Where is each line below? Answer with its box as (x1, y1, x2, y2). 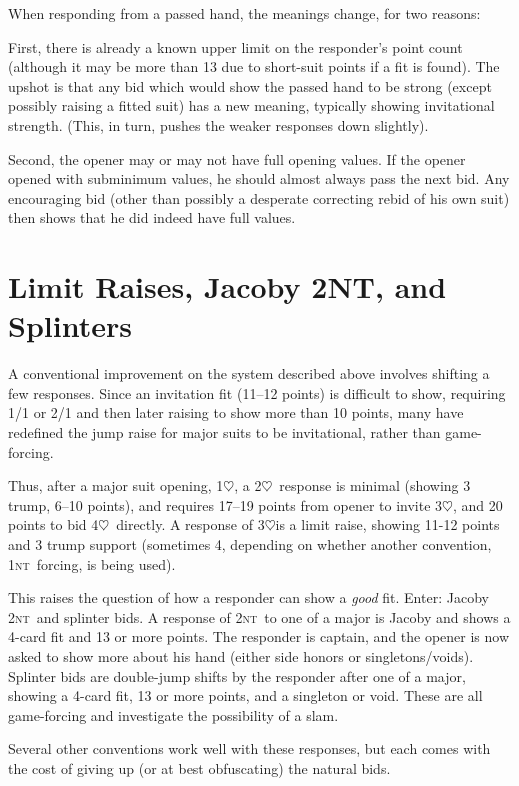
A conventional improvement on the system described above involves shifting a (8, 363, 490, 384)
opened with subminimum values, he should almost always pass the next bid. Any (8, 168, 510, 189)
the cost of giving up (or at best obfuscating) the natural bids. (8, 757, 391, 778)
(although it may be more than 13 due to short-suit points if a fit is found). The (8, 56, 500, 77)
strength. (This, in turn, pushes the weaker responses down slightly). (8, 114, 429, 135)
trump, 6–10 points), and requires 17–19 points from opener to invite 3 (8, 494, 443, 515)
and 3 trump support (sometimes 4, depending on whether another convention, (8, 534, 492, 554)
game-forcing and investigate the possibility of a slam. (8, 704, 339, 725)
